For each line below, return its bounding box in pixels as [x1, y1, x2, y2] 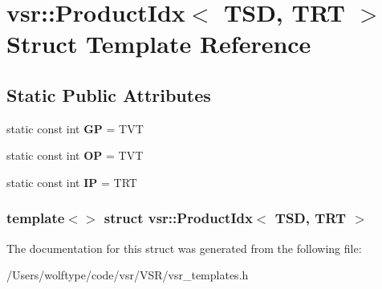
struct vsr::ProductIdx [104, 208, 253, 228]
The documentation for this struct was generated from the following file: [6, 239, 362, 256]
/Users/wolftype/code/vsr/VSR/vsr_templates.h [6, 267, 249, 283]
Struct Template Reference [6, 27, 311, 60]
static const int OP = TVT [6, 147, 144, 164]
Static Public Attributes [6, 82, 211, 107]
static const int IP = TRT [6, 173, 137, 190]
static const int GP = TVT [6, 120, 144, 136]
